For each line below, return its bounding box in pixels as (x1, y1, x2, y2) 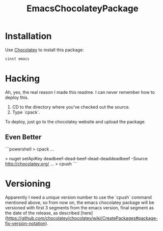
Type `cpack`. (12, 109, 40, 115)
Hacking (5, 73, 40, 84)
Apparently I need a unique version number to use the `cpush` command (5, 194, 152, 200)
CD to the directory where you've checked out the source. (12, 104, 130, 110)
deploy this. (5, 94, 29, 100)
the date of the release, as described (5, 210, 80, 216)
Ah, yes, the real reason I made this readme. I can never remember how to (5, 89, 155, 95)
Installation (5, 30, 52, 42)
